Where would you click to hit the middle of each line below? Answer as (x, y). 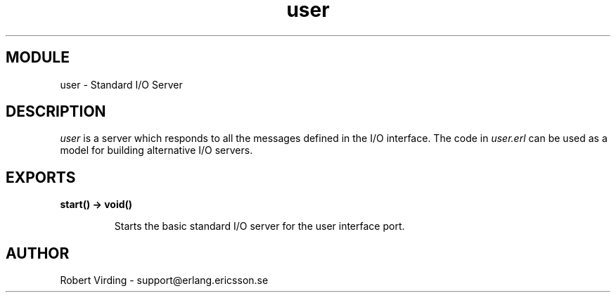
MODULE (38, 58)
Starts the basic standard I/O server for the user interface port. (259, 226)
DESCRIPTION (56, 112)
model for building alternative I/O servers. (156, 150)
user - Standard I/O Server (121, 84)
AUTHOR (38, 253)
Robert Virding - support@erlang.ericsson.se (164, 280)
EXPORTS (41, 177)
